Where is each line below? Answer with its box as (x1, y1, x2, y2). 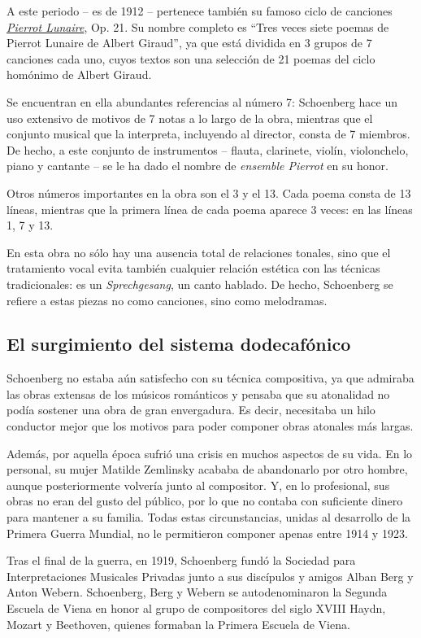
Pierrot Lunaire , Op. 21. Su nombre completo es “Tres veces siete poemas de (7, 18, 389, 35)
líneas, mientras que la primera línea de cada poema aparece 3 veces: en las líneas (7, 200, 413, 217)
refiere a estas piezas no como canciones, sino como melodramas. (7, 291, 328, 308)
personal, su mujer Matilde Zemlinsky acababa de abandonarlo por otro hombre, (7, 461, 408, 478)
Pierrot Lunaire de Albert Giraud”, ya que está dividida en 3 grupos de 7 (7, 34, 372, 51)
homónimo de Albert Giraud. (7, 66, 152, 83)
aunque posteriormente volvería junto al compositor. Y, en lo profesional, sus (7, 476, 390, 493)
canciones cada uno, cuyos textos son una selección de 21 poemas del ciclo (7, 50, 375, 67)
